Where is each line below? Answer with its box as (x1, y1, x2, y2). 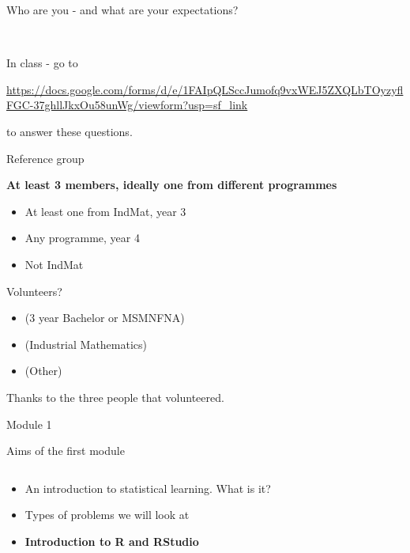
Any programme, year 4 (24, 229, 140, 246)
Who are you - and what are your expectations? (6, 2, 239, 17)
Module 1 (6, 415, 52, 432)
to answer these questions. (6, 123, 133, 139)
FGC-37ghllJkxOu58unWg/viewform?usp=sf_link (6, 97, 248, 113)
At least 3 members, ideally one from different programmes (6, 176, 337, 193)
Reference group (6, 150, 85, 166)
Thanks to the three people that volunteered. (6, 388, 224, 405)
